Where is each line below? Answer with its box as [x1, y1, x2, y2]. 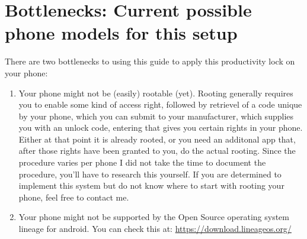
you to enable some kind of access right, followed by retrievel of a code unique [18, 98, 302, 111]
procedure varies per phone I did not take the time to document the [18, 156, 266, 169]
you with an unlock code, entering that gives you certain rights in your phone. [18, 121, 303, 134]
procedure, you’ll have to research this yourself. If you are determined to [18, 167, 282, 180]
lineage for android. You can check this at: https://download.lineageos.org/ [18, 222, 292, 235]
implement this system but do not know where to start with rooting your [18, 179, 284, 192]
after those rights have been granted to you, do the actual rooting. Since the [18, 144, 296, 157]
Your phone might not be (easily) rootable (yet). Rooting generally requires [18, 86, 293, 99]
